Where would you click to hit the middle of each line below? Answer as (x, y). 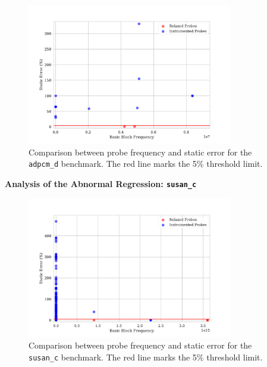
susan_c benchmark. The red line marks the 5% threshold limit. (146, 357)
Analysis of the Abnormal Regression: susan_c (101, 184)
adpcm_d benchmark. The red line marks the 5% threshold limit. (146, 164)
